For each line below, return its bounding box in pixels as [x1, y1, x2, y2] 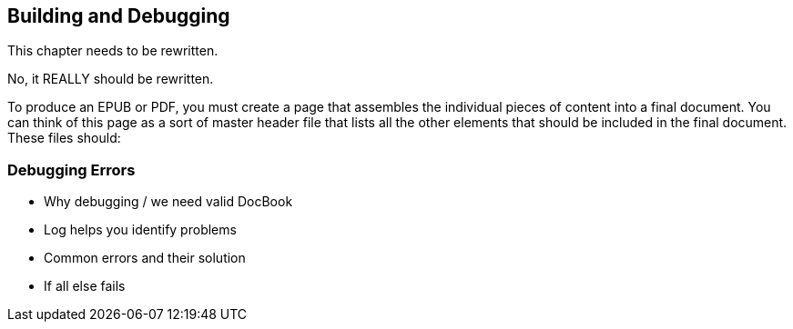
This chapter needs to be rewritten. [7, 43, 219, 59]
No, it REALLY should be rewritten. [7, 71, 214, 87]
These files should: [7, 130, 121, 146]
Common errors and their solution [44, 250, 246, 266]
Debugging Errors [7, 160, 136, 179]
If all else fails [44, 278, 126, 294]
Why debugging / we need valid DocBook [44, 194, 293, 210]
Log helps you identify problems [44, 222, 237, 238]
